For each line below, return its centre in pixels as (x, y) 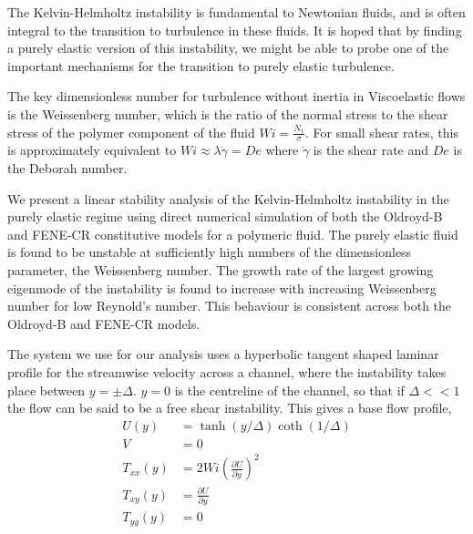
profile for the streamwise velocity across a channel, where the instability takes (227, 371)
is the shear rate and (371, 150)
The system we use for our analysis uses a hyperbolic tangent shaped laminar (223, 354)
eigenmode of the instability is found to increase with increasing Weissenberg (222, 288)
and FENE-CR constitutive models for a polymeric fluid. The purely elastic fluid (233, 234)
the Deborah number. (67, 167)
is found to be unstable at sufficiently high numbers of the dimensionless (210, 252)
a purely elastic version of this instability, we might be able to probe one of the (228, 48)
